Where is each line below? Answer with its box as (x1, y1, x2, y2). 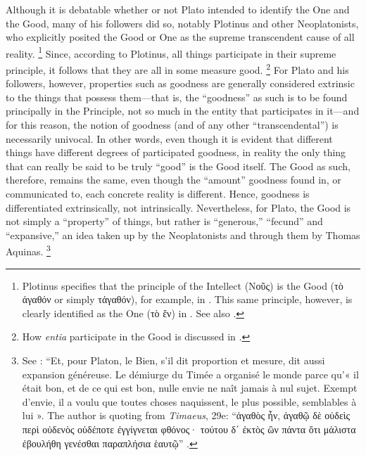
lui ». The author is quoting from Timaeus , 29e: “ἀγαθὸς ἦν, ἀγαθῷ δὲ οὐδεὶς (22, 408, 351, 423)
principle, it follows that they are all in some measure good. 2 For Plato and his (6, 60, 349, 77)
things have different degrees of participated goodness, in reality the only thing (6, 145, 346, 160)
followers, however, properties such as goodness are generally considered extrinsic (6, 76, 355, 91)
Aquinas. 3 (6, 242, 51, 259)
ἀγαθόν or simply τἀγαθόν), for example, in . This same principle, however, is (22, 292, 353, 307)
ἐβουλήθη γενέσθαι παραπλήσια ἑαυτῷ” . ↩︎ (22, 435, 198, 450)
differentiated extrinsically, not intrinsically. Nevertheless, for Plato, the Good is (6, 200, 351, 214)
